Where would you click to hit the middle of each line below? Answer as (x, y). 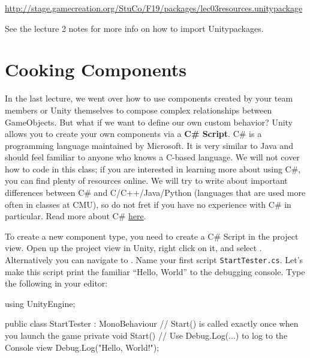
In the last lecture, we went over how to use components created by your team (149, 98)
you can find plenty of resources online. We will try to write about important (146, 181)
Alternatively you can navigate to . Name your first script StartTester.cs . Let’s (154, 260)
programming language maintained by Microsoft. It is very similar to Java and (149, 145)
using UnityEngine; (40, 303)
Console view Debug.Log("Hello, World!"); (82, 347)
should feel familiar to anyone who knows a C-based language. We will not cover (152, 157)
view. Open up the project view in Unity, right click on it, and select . (133, 248)
